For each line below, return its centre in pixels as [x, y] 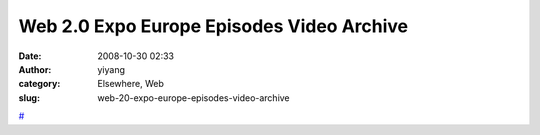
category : [39, 84]
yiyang [111, 69]
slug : [29, 97]
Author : [35, 69]
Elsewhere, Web [130, 84]
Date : [30, 56]
